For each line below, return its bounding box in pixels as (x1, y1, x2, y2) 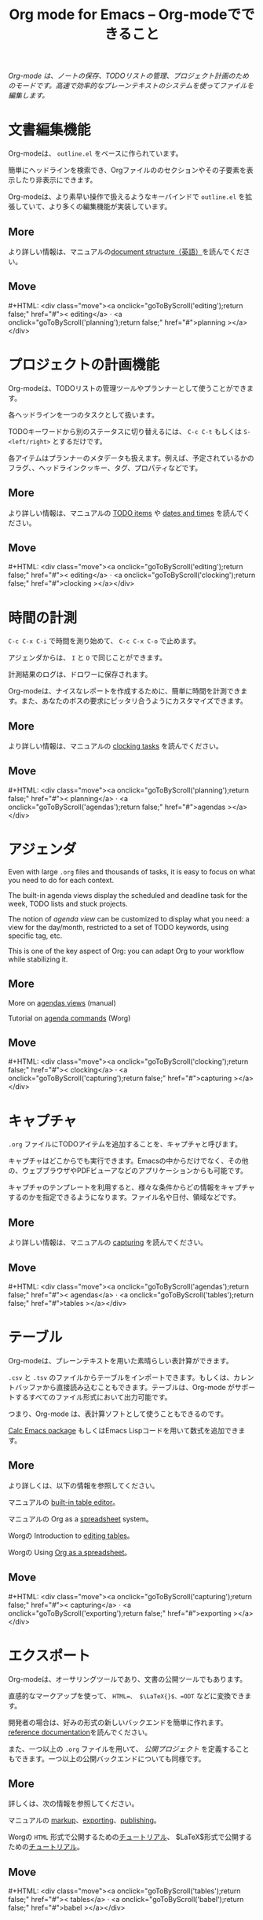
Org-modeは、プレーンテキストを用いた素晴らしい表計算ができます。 (8, 1355, 233, 1365)
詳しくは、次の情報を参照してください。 (8, 1799, 139, 1808)
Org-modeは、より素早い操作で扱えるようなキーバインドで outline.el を (8, 192, 246, 201)
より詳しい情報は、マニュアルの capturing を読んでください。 (8, 1238, 208, 1247)
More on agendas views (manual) (8, 998, 116, 1007)
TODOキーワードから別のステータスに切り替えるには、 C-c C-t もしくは (8, 426, 242, 436)
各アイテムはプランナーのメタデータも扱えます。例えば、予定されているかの (8, 453, 254, 462)
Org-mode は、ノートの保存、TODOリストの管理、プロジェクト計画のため (8, 71, 250, 81)
